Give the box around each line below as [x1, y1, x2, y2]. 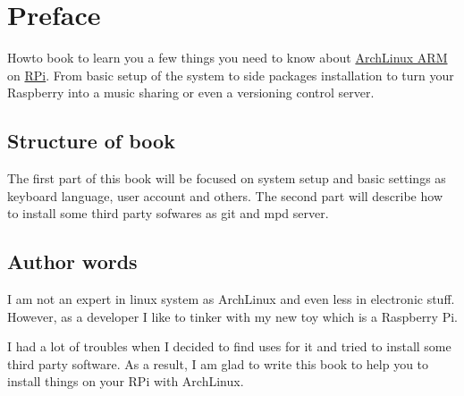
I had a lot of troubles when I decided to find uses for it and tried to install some [7, 337, 451, 356]
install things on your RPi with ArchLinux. [7, 372, 244, 391]
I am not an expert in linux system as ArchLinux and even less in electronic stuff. [7, 290, 455, 308]
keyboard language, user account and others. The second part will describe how [7, 186, 443, 205]
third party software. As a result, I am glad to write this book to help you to [7, 354, 429, 373]
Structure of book [7, 127, 175, 155]
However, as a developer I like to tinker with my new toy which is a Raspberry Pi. [7, 307, 458, 325]
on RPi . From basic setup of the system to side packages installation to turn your [7, 65, 454, 84]
